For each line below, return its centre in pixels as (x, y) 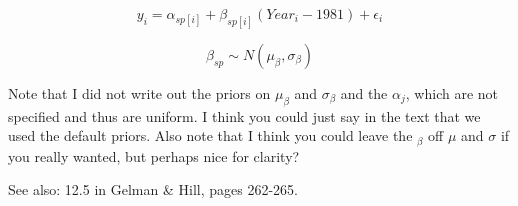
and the (364, 92)
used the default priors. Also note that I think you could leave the (210, 135)
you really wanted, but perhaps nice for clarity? (154, 155)
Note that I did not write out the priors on (139, 92)
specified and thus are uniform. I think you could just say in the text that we (244, 115)
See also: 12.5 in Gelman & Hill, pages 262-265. (153, 189)
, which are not (452, 92)
